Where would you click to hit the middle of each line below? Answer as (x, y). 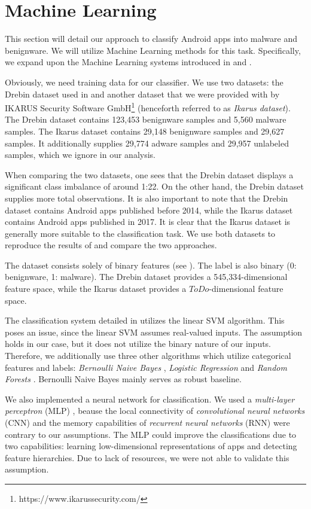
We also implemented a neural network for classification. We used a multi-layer (150, 399)
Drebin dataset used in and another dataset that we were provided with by (142, 94)
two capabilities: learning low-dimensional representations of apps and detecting (151, 446)
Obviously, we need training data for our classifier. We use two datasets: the (144, 82)
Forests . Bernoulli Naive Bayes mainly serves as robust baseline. (123, 379)
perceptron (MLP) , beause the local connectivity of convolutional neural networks (155, 411)
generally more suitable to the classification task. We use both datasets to (140, 233)
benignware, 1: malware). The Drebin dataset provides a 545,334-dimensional (146, 277)
